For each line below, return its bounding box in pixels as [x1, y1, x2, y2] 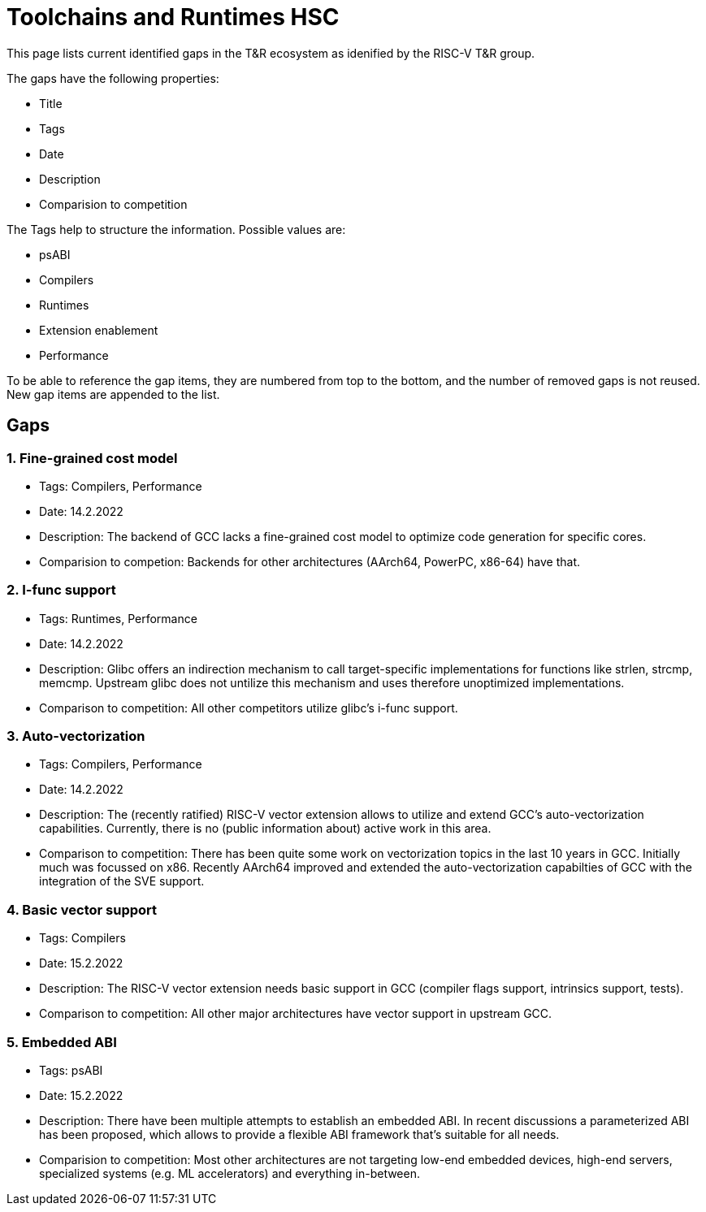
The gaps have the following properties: [6, 71, 219, 85]
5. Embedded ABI [6, 1033, 117, 1050]
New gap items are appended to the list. [6, 387, 220, 401]
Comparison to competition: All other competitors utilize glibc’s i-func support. [39, 700, 458, 715]
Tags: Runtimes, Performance [39, 611, 197, 625]
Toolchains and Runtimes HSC [6, 3, 340, 31]
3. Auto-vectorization [6, 728, 145, 745]
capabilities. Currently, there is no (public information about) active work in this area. [39, 821, 492, 836]
